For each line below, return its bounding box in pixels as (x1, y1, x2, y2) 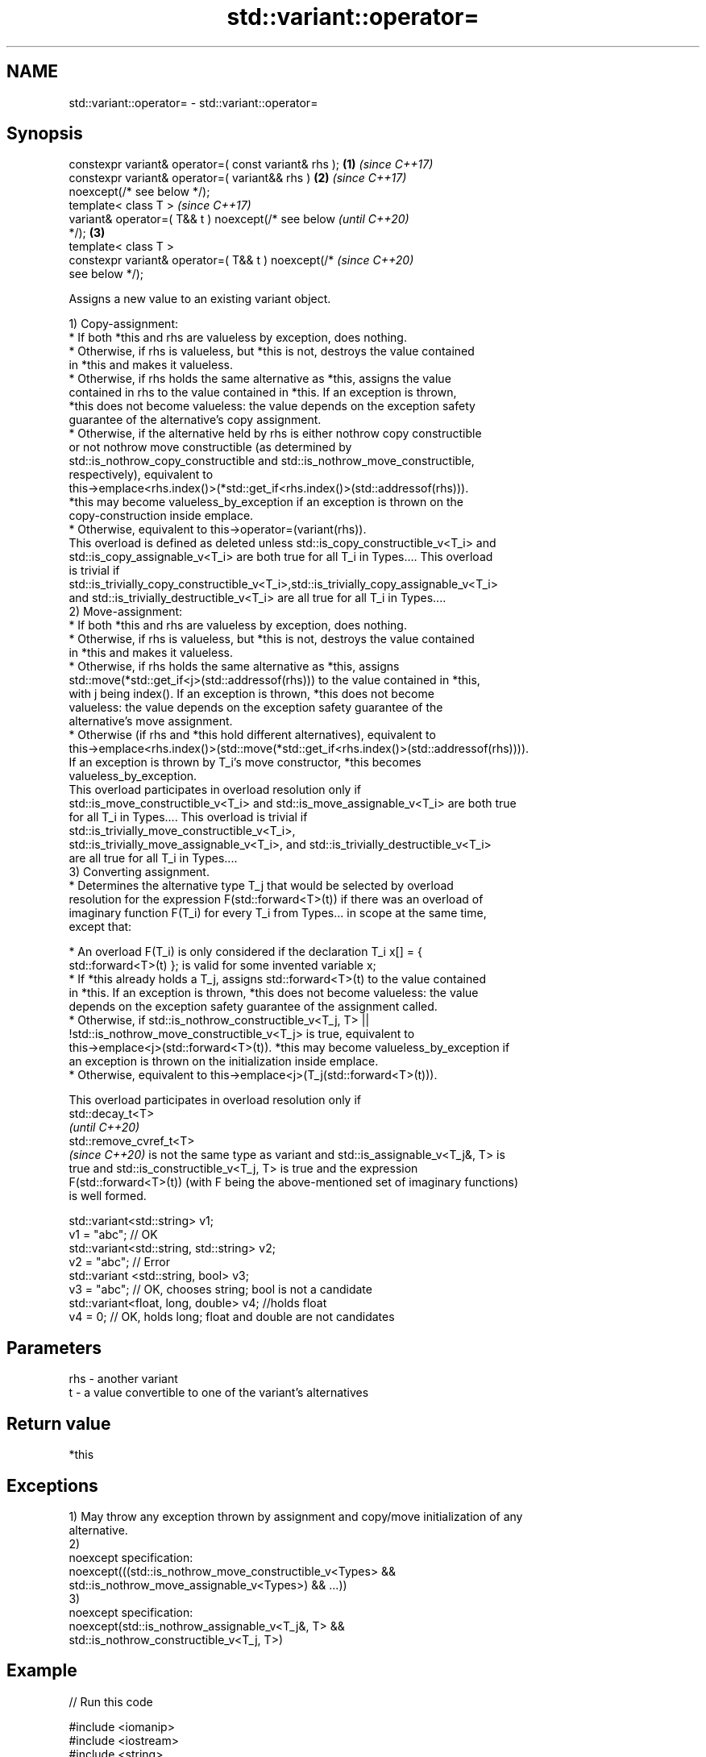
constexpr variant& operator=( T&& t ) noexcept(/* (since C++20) (69, 253, 414, 268)
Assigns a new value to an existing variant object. (69, 292, 331, 306)
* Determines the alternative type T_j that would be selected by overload (69, 878, 454, 893)
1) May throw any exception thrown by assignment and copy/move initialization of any (69, 1509, 523, 1523)
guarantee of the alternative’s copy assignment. (69, 413, 322, 427)
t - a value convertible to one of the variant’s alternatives (69, 1385, 369, 1400)
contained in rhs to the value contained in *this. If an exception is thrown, (69, 385, 457, 400)
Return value (6, 1413, 111, 1434)
